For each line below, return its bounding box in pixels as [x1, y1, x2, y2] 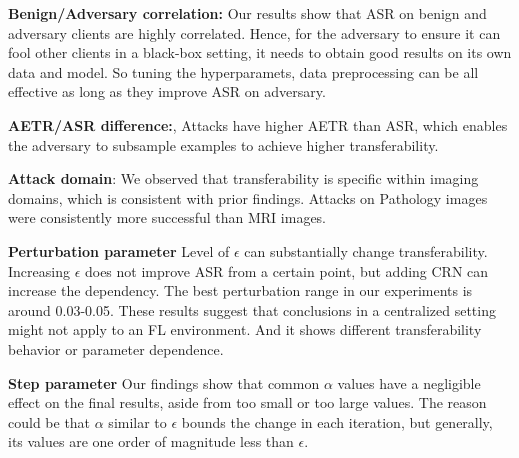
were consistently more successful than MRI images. [8, 207, 327, 228]
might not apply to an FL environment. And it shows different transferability [8, 319, 482, 340]
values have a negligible [337, 372, 481, 393]
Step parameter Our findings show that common [8, 372, 320, 393]
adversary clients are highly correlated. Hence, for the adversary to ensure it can [8, 22, 501, 43]
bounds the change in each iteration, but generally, [181, 411, 493, 432]
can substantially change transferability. [244, 240, 488, 261]
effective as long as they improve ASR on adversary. [8, 81, 326, 102]
